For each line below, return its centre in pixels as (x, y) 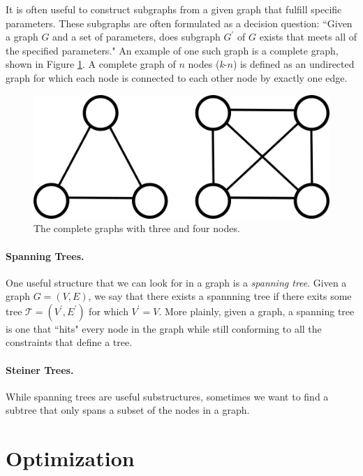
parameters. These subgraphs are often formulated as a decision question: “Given (179, 23)
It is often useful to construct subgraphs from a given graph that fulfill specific (174, 9)
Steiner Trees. (40, 369)
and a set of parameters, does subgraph (136, 37)
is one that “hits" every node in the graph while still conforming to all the (164, 328)
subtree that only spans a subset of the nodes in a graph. (128, 410)
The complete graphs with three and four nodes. (137, 228)
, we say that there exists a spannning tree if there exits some (220, 296)
